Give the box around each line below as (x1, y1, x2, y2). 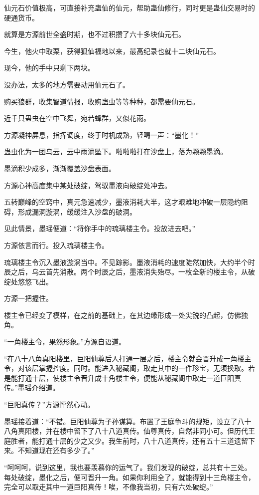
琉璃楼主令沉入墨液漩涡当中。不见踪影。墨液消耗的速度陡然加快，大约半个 (4, 256, 248, 267)
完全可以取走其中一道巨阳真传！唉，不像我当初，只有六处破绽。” (4, 482, 213, 492)
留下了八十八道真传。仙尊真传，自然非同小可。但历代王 (73, 426, 255, 436)
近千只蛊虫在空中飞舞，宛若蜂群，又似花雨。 (4, 113, 150, 123)
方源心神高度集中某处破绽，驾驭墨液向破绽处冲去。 (4, 180, 171, 190)
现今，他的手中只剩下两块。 (4, 62, 95, 73)
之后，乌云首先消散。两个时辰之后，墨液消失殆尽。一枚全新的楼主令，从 (10, 266, 248, 277)
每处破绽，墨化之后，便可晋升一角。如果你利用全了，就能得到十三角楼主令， (4, 472, 255, 482)
